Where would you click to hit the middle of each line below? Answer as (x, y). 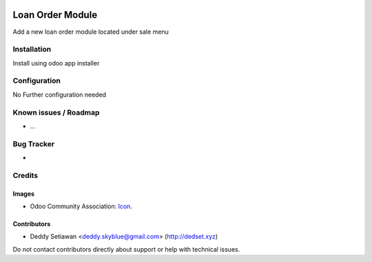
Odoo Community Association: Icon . (81, 206)
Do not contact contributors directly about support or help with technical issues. (126, 249)
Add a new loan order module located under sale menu (91, 32)
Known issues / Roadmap (56, 112)
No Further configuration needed (60, 94)
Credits (25, 175)
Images (23, 194)
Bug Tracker (34, 143)
